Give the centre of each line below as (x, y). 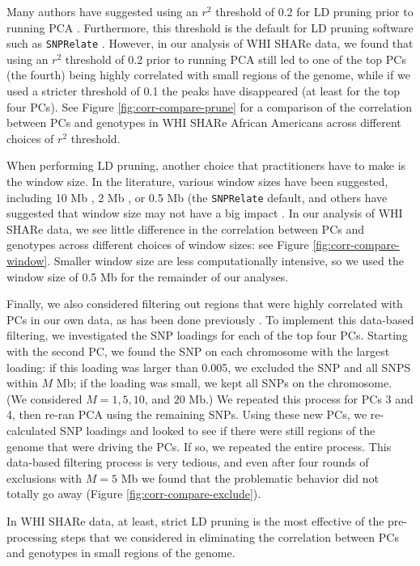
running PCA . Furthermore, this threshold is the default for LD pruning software (210, 27)
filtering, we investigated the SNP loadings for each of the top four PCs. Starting (207, 335)
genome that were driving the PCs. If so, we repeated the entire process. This (199, 446)
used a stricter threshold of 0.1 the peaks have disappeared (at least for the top (203, 91)
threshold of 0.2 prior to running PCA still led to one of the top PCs (235, 59)
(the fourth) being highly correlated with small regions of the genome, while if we (208, 75)
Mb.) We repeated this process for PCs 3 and (301, 398)
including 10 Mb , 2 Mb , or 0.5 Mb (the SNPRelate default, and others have (197, 197)
